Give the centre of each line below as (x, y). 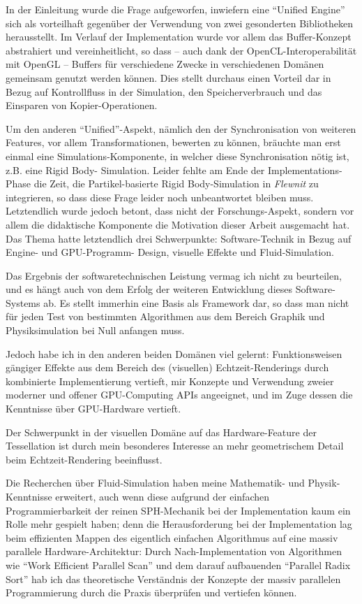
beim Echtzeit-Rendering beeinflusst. (84, 459)
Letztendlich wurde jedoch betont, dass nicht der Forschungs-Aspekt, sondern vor (180, 211)
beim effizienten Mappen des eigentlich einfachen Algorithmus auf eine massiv (172, 537)
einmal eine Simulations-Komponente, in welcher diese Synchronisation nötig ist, (178, 156)
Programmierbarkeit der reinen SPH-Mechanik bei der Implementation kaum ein (178, 510)
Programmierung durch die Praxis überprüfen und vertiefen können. (151, 592)
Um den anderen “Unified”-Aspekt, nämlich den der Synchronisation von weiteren (181, 128)
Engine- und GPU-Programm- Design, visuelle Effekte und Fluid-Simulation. (170, 252)
